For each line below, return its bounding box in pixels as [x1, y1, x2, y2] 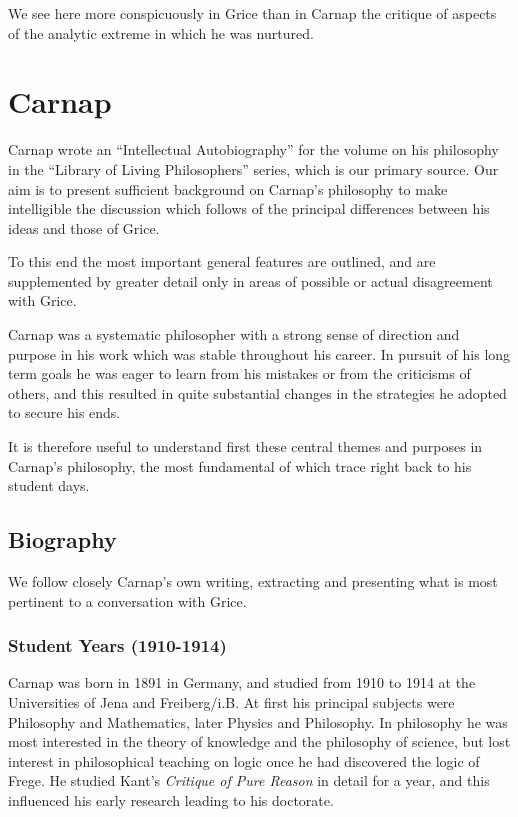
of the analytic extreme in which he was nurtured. [8, 22, 314, 43]
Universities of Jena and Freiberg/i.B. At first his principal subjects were [8, 692, 455, 713]
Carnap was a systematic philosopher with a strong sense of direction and [8, 324, 460, 345]
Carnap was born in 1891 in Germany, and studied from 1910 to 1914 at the [8, 672, 476, 693]
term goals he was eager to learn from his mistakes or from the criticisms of [8, 363, 471, 384]
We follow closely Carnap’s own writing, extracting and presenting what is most [8, 571, 498, 592]
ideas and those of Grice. [8, 217, 160, 238]
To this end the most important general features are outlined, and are [8, 251, 436, 272]
